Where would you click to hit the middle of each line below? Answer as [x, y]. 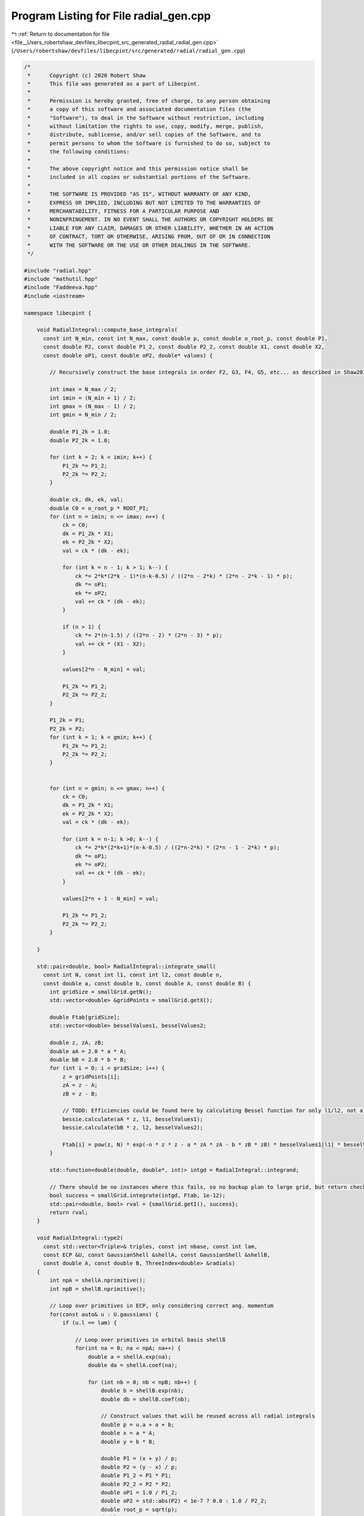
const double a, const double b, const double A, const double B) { [147, 983]
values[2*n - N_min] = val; [104, 669]
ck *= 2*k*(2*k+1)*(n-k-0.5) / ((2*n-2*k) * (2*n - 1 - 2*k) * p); [177, 848]
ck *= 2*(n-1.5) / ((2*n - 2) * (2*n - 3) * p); [149, 636]
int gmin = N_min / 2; [83, 415]
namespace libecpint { [58, 313]
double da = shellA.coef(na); [133, 1365]
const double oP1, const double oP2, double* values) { [128, 355]
